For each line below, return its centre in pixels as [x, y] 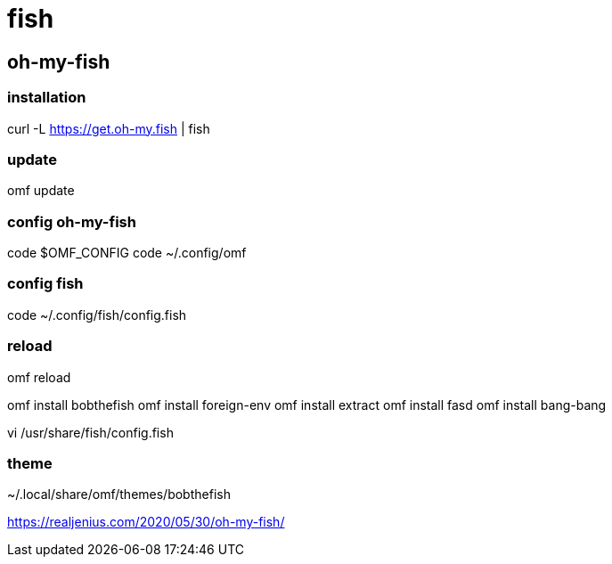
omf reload [39, 377]
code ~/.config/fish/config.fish [97, 315]
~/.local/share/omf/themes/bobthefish [119, 495]
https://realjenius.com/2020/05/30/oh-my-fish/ [146, 522]
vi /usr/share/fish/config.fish [90, 432]
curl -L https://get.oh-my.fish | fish [109, 128]
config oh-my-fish [72, 221]
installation [47, 98]
